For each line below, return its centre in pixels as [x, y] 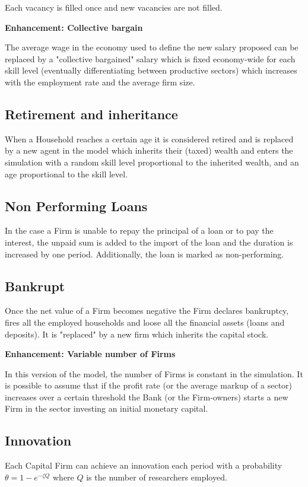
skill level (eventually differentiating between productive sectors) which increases [151, 70]
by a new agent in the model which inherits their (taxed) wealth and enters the [149, 150]
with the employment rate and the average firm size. [100, 82]
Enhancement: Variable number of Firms [90, 354]
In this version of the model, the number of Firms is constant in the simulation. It [154, 373]
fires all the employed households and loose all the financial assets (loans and [145, 322]
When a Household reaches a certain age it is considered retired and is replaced [149, 139]
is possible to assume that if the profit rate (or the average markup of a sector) [149, 385]
